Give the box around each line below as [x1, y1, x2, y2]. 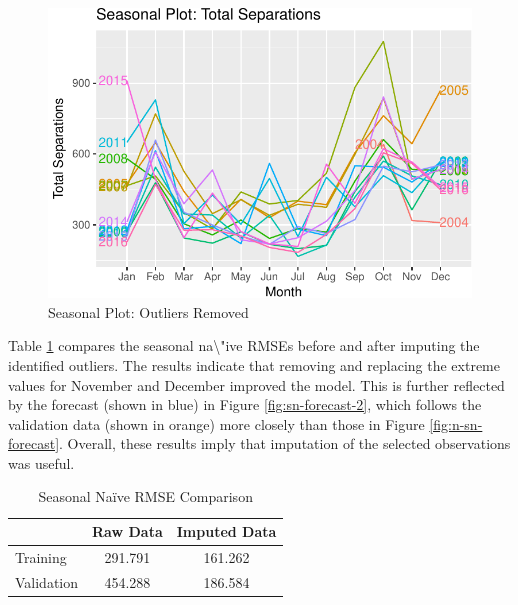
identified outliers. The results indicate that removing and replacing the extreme [8, 354, 500, 375]
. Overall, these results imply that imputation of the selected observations [59, 433, 511, 454]
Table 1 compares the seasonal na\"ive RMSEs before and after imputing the [8, 335, 480, 356]
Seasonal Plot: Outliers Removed [48, 301, 249, 322]
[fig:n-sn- [429, 413, 483, 434]
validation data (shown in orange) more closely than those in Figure [8, 413, 425, 434]
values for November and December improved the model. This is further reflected [8, 374, 505, 395]
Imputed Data [176, 521, 277, 542]
